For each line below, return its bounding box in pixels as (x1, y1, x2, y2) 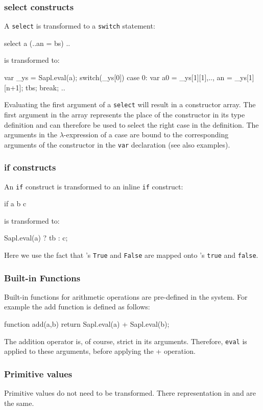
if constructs (4, 161, 56, 174)
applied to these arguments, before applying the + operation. (4, 346, 196, 356)
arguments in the (4, 129, 57, 140)
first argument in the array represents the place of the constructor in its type (4, 109, 245, 119)
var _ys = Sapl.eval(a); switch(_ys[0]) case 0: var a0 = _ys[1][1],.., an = (4, 72, 232, 83)
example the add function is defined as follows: (4, 301, 150, 312)
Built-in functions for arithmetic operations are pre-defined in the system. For (4, 291, 248, 302)
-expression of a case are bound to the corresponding (63, 129, 229, 140)
